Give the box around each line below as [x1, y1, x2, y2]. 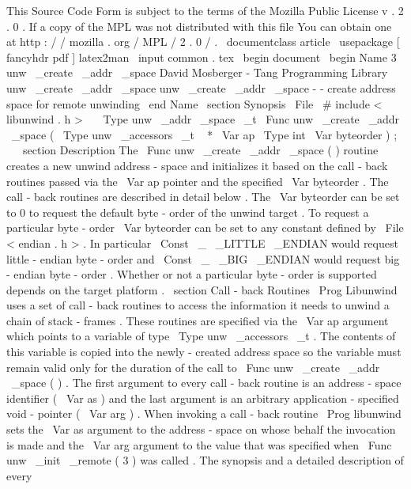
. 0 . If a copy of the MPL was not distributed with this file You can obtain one [6, 17, 392, 34]
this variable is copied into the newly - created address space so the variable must [6, 343, 402, 360]
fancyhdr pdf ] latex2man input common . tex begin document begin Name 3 [6, 48, 397, 65]
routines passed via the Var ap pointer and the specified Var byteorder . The [6, 172, 389, 189]
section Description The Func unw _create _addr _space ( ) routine [22, 142, 379, 158]
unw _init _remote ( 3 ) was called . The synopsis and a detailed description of [6, 452, 404, 468]
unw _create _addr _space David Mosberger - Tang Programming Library [6, 64, 388, 81]
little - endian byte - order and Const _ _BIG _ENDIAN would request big [6, 250, 400, 267]
